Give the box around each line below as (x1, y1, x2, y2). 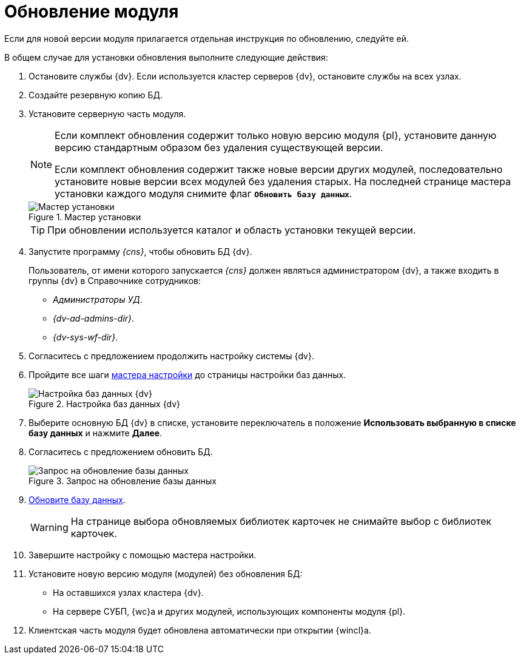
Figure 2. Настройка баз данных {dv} (29, 398, 181, 409)
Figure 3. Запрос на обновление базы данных (29, 475, 217, 486)
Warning (30, 521, 69, 533)
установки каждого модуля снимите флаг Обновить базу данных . (55, 187, 352, 200)
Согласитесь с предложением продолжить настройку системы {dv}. (29, 350, 314, 361)
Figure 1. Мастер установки (29, 211, 141, 222)
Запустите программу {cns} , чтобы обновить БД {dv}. (29, 246, 252, 257)
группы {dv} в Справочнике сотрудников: (29, 275, 201, 286)
